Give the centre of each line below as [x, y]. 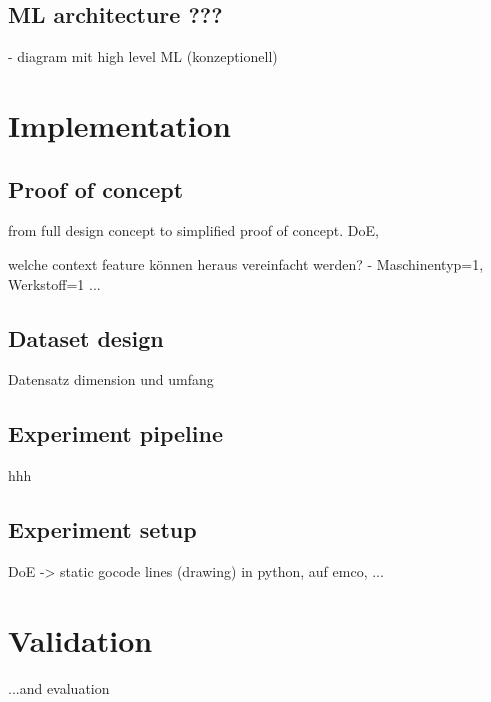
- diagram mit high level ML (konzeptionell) [143, 56]
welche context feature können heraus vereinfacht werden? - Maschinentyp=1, [246, 263]
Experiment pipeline [115, 433]
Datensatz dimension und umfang [111, 379]
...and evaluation [59, 687]
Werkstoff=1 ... [54, 283]
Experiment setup [102, 529]
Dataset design [86, 337]
